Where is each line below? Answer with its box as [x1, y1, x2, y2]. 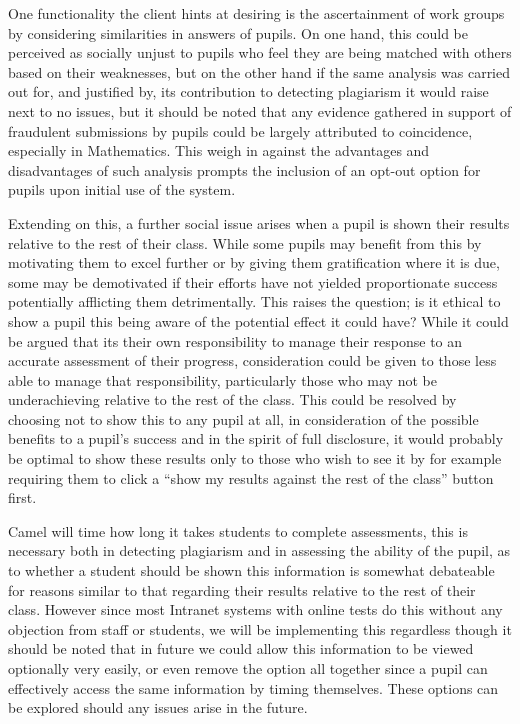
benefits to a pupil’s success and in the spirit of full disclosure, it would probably [8, 428, 504, 449]
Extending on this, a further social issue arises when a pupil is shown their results [8, 212, 510, 233]
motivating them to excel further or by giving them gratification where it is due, [8, 252, 500, 273]
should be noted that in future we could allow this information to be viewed [8, 638, 474, 659]
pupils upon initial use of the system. [8, 179, 236, 200]
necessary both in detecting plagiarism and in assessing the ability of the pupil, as [8, 540, 510, 561]
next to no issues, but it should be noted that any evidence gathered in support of [8, 100, 512, 121]
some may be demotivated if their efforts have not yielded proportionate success [8, 271, 498, 292]
